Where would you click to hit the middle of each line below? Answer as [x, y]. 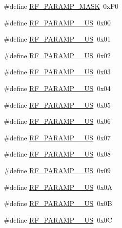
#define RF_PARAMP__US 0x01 [57, 39]
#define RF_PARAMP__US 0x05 [57, 104]
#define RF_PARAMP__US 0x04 [57, 88]
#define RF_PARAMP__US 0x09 [57, 170]
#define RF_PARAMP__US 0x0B [58, 203]
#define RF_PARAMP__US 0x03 [57, 72]
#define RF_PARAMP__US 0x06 [57, 121]
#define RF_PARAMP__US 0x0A [58, 187]
